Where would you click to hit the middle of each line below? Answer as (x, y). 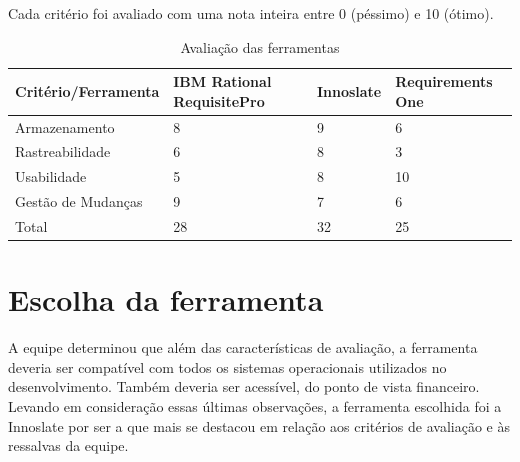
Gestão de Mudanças (79, 201)
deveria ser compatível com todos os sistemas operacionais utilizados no (227, 366)
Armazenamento (65, 126)
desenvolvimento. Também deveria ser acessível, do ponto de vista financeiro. (244, 386)
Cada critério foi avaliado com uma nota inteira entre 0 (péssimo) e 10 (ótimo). (251, 13)
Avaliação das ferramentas (260, 46)
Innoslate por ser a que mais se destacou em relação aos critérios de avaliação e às (259, 425)
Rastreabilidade (63, 151)
